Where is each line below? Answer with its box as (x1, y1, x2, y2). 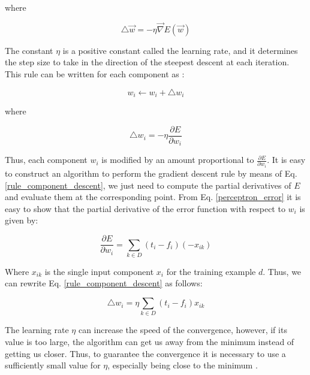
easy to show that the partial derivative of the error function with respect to (5, 202, 285, 214)
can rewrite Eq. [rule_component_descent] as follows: (5, 277, 203, 289)
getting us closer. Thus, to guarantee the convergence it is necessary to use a (5, 347, 286, 359)
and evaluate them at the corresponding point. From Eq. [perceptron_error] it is (5, 190, 301, 203)
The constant (5, 44, 53, 56)
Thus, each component (5, 153, 88, 166)
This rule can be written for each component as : (5, 68, 185, 80)
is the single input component (44, 265, 154, 277)
